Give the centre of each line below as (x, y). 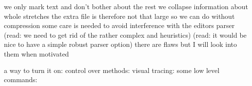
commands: (21, 79)
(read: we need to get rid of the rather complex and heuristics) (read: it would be (125, 35)
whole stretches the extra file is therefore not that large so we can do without (119, 16)
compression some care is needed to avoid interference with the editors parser (119, 25)
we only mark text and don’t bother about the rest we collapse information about (126, 6)
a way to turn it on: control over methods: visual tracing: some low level (112, 70)
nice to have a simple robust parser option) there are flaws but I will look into (121, 44)
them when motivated (37, 53)
